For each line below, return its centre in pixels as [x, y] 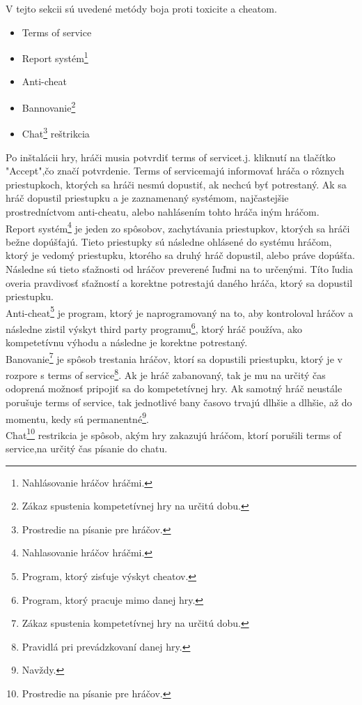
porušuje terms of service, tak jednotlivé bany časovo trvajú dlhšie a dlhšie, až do [179, 402]
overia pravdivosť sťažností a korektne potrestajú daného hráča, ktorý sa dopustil [179, 282]
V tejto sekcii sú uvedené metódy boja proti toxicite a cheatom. [141, 8]
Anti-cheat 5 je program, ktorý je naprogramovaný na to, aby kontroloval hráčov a [180, 311]
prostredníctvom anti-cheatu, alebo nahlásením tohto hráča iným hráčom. [163, 211]
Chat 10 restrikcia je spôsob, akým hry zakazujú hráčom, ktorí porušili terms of [174, 433]
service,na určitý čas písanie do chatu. [87, 448]
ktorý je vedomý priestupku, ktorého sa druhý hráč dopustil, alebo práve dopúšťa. [180, 255]
